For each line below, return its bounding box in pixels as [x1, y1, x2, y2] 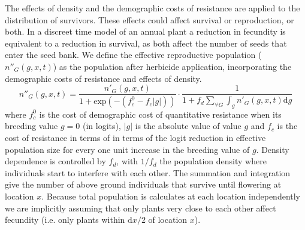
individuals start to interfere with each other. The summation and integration [5, 166, 291, 179]
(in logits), [83, 119, 121, 132]
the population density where [159, 155, 267, 167]
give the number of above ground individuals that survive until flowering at [5, 178, 282, 191]
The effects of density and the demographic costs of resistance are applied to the [5, 2, 300, 14]
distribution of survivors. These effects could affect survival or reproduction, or [5, 13, 294, 26]
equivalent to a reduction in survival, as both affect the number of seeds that [5, 36, 287, 49]
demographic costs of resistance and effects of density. [5, 72, 202, 84]
